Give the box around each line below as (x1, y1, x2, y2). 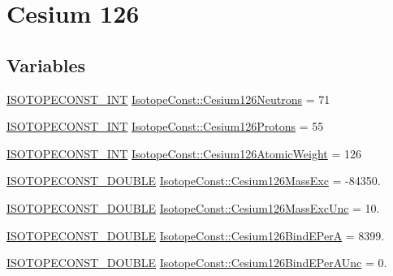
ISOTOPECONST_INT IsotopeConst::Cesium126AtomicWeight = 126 (6, 144, 361, 162)
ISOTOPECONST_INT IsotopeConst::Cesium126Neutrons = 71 (6, 90, 330, 107)
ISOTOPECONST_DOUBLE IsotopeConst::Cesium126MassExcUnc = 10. (6, 199, 380, 216)
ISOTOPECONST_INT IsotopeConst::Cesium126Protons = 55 (6, 118, 324, 135)
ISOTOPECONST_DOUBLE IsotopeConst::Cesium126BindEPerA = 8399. (6, 226, 385, 244)
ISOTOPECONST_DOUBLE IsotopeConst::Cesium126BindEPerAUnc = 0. (6, 254, 387, 271)
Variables (6, 52, 86, 77)
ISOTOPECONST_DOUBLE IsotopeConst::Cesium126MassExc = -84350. (6, 172, 381, 189)
